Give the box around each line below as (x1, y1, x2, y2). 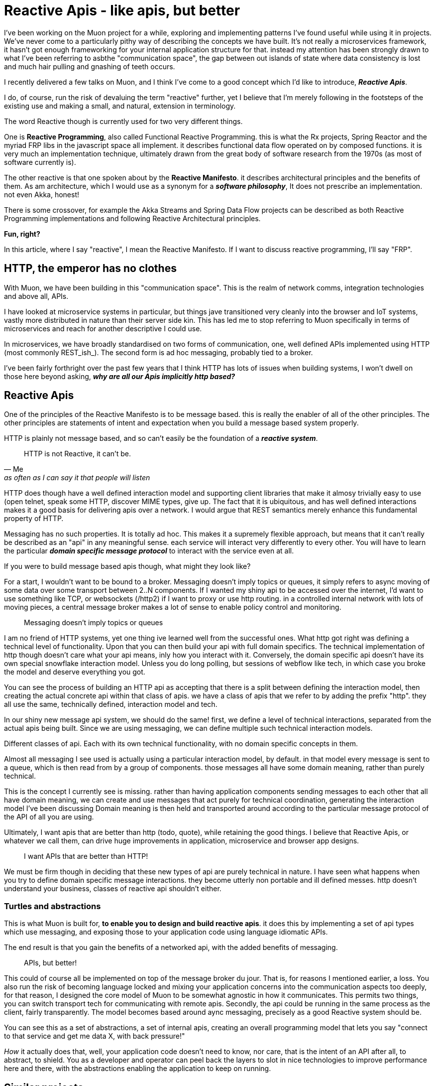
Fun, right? (4, 229, 40, 238)
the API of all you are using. (4, 813, 94, 821)
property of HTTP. (4, 514, 64, 523)
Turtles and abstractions (4, 901, 101, 911)
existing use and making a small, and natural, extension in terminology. (4, 101, 236, 110)
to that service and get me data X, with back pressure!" (4, 1032, 185, 1041)
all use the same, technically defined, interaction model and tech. (4, 700, 217, 709)
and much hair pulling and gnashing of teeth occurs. (4, 62, 175, 71)
